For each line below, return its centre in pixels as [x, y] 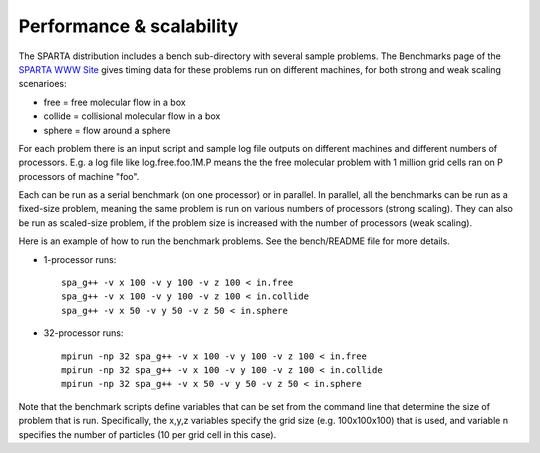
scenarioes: [42, 84]
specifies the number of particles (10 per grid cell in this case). [147, 434]
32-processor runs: [83, 333]
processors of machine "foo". [79, 176]
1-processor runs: [80, 259]
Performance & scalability [128, 26]
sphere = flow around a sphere [107, 130]
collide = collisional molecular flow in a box [132, 116]
